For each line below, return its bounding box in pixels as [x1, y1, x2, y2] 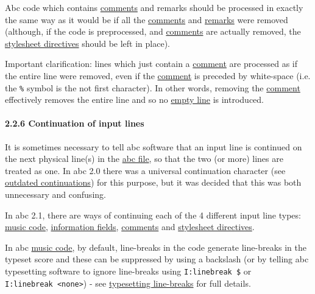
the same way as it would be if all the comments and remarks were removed [5, 13, 288, 26]
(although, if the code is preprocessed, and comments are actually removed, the [5, 25, 301, 38]
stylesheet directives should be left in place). [5, 37, 170, 49]
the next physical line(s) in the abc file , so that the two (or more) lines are [5, 152, 283, 165]
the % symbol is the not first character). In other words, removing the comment [5, 81, 300, 94]
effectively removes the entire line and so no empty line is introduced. [5, 93, 264, 106]
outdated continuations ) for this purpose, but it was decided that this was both [5, 176, 302, 189]
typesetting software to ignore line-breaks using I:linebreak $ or [5, 264, 252, 277]
